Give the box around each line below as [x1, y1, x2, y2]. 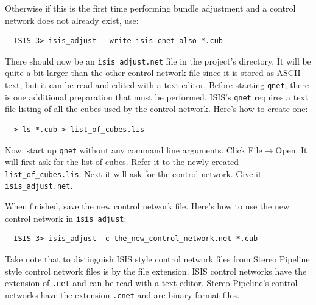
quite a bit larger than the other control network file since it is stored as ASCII [5, 66, 301, 79]
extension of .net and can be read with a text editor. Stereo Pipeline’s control [5, 276, 298, 289]
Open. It [275, 143, 307, 156]
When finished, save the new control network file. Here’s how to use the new [5, 200, 290, 212]
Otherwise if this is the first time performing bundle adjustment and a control [5, 2, 296, 14]
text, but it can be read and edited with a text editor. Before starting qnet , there [5, 79, 309, 91]
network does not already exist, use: [5, 13, 139, 26]
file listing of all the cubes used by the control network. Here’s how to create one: [5, 102, 308, 115]
